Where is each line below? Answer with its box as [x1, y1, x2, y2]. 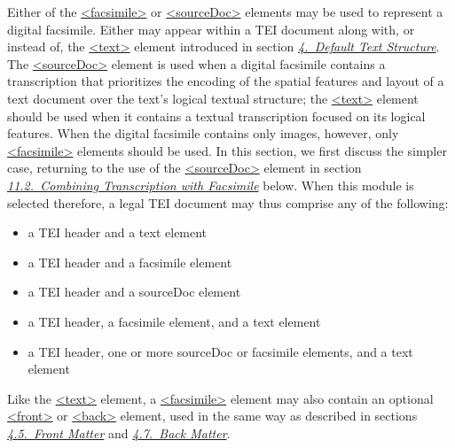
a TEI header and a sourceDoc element [27, 282, 241, 301]
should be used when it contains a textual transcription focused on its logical [7, 106, 426, 125]
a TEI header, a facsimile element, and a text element [27, 312, 321, 330]
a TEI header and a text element [27, 223, 208, 242]
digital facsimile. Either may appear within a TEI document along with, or [7, 19, 415, 38]
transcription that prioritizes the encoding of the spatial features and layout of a [7, 72, 444, 90]
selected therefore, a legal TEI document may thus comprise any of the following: [7, 193, 449, 212]
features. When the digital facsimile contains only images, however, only [7, 124, 399, 143]
